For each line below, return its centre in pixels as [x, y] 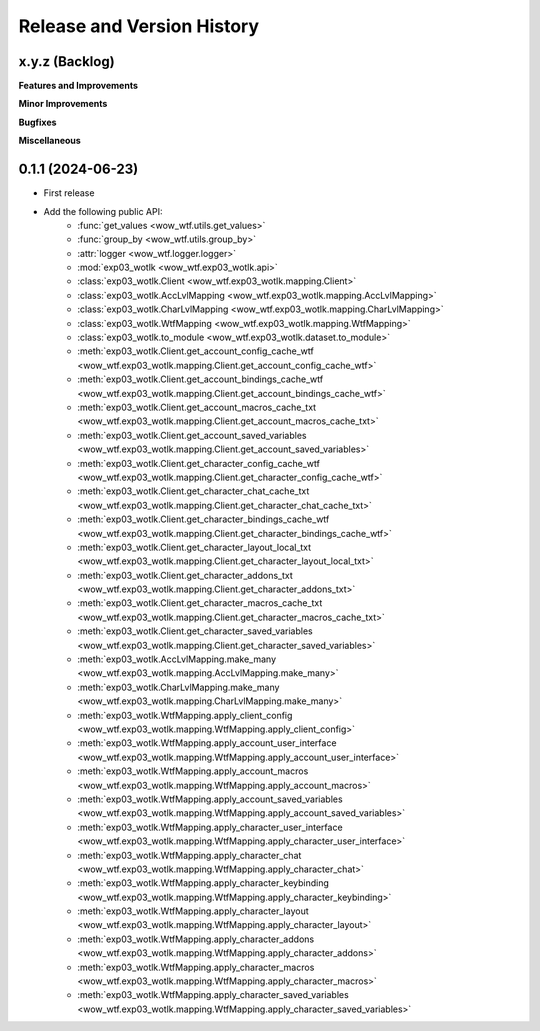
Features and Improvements [78, 86]
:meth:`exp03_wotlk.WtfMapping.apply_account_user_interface [207, 743]
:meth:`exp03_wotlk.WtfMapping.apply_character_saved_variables [213, 995]
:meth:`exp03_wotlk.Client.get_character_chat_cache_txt [193, 491]
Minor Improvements [63, 104]
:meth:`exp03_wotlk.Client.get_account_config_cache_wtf [195, 351]
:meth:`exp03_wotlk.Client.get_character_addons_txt [185, 575]
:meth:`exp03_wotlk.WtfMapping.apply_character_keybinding [203, 883]
